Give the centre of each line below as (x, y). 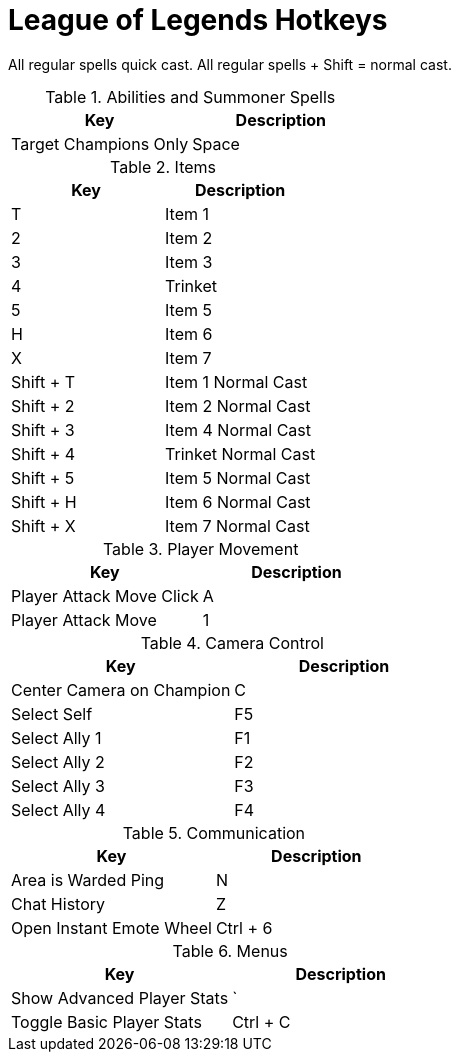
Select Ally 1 (56, 737)
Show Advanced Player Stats (120, 997)
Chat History (58, 903)
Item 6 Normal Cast (238, 501)
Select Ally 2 (58, 761)
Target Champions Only (100, 143)
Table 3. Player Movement (200, 548)
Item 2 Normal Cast (238, 405)
